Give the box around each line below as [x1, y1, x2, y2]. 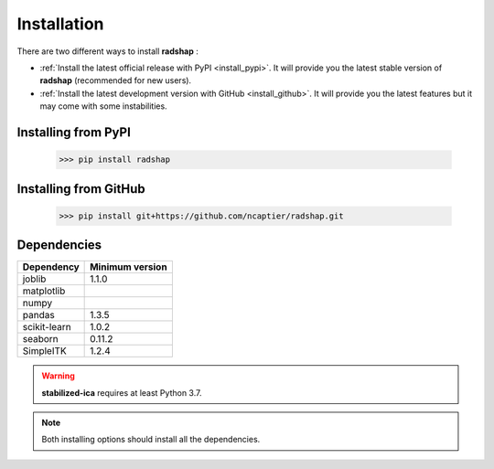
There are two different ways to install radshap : [16, 46, 199, 57]
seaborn [22, 333, 59, 346]
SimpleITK [22, 345, 68, 357]
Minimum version [90, 261, 168, 273]
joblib [22, 272, 47, 285]
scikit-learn [22, 321, 72, 334]
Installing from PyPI [16, 124, 132, 140]
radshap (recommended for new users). [39, 75, 192, 86]
